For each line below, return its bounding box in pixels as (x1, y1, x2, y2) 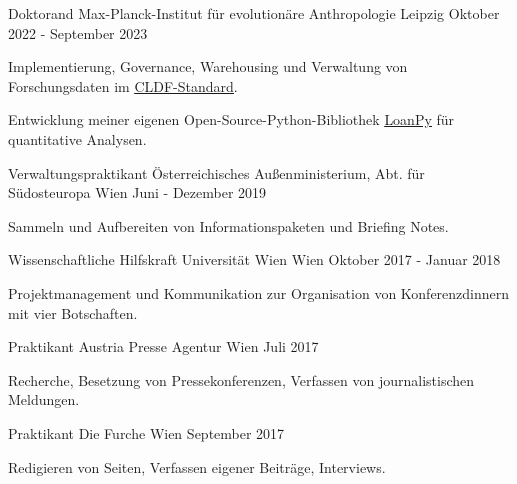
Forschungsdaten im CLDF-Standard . (8, 75, 238, 96)
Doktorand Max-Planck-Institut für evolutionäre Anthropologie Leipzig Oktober (8, 3, 500, 23)
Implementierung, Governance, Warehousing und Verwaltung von (8, 56, 408, 77)
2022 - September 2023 (8, 22, 148, 43)
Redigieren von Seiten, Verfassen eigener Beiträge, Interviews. (8, 456, 386, 477)
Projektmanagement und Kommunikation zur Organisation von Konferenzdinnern (8, 282, 510, 303)
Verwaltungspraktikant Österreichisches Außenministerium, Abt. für (8, 162, 425, 183)
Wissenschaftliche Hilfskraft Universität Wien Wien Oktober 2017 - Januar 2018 (8, 249, 501, 270)
